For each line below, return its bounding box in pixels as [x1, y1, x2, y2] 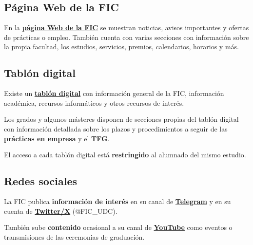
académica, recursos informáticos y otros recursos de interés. [4, 97, 184, 108]
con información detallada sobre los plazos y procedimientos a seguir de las [4, 123, 228, 133]
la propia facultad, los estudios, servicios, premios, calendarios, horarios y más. [4, 41, 239, 52]
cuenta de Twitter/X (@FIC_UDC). [4, 206, 117, 216]
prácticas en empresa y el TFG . [4, 133, 110, 143]
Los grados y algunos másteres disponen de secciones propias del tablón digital [4, 114, 239, 124]
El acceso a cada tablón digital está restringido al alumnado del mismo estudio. [4, 150, 246, 160]
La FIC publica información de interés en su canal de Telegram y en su [4, 196, 231, 206]
